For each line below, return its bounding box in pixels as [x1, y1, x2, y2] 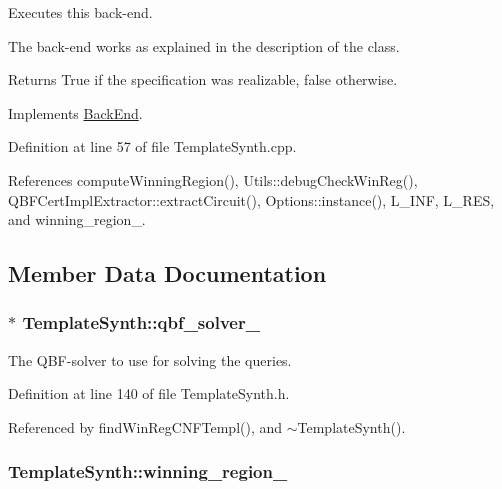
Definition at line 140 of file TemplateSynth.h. [8, 383, 290, 404]
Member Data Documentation [8, 258, 327, 289]
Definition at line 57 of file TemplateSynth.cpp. [8, 136, 297, 157]
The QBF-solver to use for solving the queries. [8, 349, 292, 370]
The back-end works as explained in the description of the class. [8, 35, 400, 56]
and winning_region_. [8, 209, 146, 230]
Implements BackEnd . [8, 102, 143, 123]
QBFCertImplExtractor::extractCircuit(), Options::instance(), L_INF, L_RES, [8, 189, 495, 210]
